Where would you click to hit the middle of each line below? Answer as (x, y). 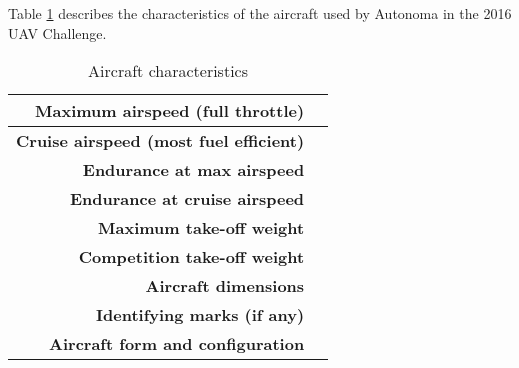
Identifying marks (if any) (200, 315)
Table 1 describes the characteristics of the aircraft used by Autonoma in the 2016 (260, 13)
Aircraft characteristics (168, 71)
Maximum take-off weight (201, 228)
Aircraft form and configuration (177, 344)
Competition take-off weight (191, 257)
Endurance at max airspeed (193, 170)
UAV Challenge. (57, 32)
